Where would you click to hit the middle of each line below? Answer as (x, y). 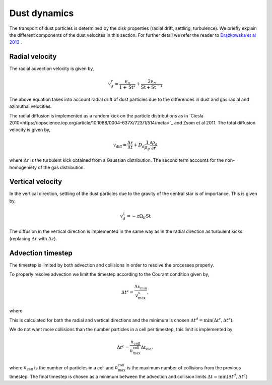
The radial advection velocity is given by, (52, 69)
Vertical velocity (36, 182)
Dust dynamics (42, 13)
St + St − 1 (152, 87)
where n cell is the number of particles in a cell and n (64, 368)
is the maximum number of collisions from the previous (184, 367)
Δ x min (141, 287)
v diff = (120, 145)
